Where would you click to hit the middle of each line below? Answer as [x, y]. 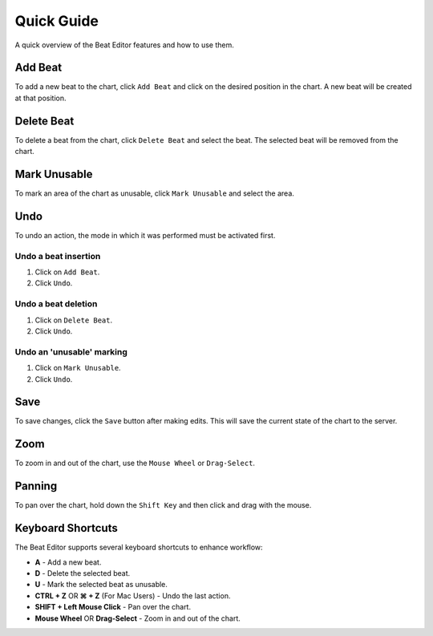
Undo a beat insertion [58, 256]
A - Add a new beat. [68, 562]
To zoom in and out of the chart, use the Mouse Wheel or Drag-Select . [135, 463]
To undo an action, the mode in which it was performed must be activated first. [145, 235]
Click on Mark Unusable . [78, 368]
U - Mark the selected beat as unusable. [101, 585]
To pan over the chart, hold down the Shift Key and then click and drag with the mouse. [163, 505]
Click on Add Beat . [67, 272]
